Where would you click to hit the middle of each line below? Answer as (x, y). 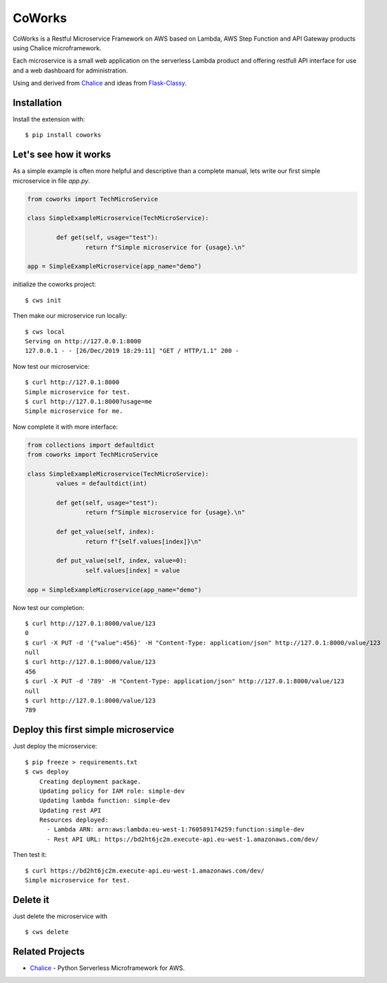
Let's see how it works (62, 155)
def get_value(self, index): (105, 532)
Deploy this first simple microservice (94, 730)
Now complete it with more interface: (65, 427)
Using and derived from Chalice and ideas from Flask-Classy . (100, 83)
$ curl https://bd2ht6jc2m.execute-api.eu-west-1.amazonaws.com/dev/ (145, 871)
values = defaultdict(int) (102, 484)
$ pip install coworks (63, 135)
